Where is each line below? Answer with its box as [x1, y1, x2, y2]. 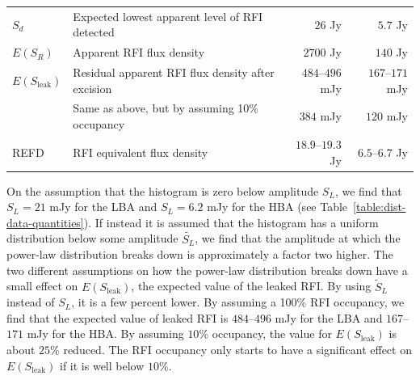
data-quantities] [6, 213, 84, 230]
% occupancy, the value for [199, 325, 332, 342]
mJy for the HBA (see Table [207, 198, 348, 215]
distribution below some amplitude [6, 230, 178, 247]
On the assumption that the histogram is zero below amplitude [6, 182, 319, 199]
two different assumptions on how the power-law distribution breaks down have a [6, 261, 408, 278]
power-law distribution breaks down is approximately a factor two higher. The [6, 246, 393, 263]
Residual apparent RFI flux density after [73, 64, 275, 81]
